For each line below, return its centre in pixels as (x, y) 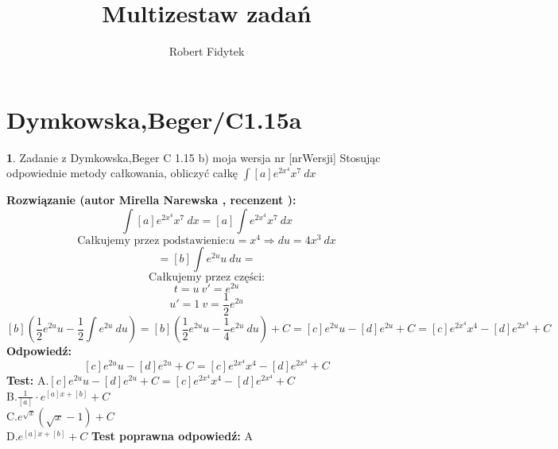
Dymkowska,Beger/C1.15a (154, 119)
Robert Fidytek (207, 51)
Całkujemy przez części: (207, 277)
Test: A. (28, 380)
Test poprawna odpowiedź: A (172, 436)
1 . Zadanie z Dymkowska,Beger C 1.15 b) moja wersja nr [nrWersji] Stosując (194, 157)
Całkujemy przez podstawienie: (153, 240)
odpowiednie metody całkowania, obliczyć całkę (122, 173)
